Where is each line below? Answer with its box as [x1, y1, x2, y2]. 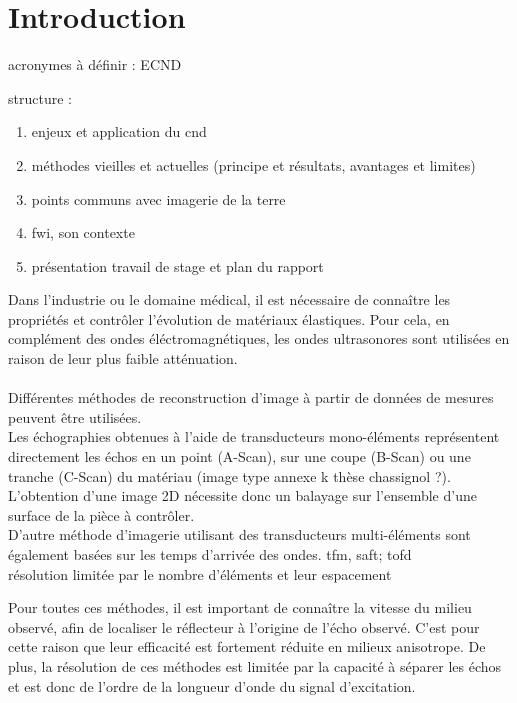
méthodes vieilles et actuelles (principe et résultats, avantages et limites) [31, 154, 476, 175]
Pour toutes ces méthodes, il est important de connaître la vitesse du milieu [8, 597, 472, 618]
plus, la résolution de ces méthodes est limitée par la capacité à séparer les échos [8, 655, 502, 676]
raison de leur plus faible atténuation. [8, 348, 238, 369]
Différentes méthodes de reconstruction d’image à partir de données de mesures [8, 387, 494, 408]
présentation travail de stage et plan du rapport [31, 255, 324, 276]
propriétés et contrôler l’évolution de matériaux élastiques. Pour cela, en [8, 308, 450, 329]
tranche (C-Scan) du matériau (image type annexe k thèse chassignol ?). [8, 465, 451, 486]
